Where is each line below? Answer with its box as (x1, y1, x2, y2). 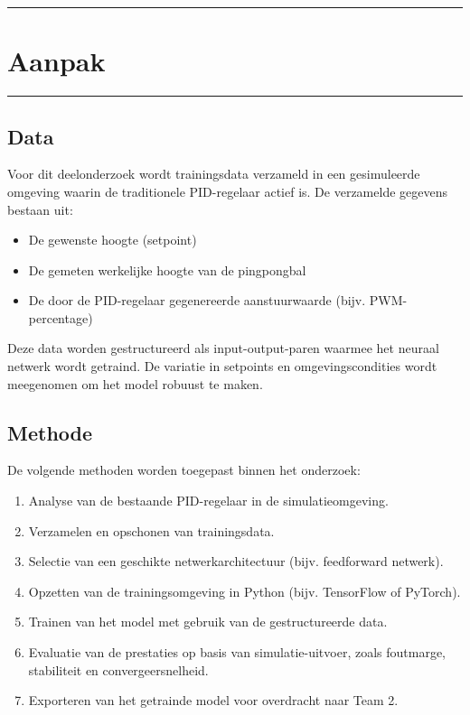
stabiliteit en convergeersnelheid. (28, 660, 209, 679)
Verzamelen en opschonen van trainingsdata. (28, 521, 275, 540)
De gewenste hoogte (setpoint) (28, 230, 197, 249)
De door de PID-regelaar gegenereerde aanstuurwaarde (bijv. (28, 291, 366, 310)
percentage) (28, 308, 93, 327)
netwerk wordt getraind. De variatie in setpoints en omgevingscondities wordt (7, 357, 437, 376)
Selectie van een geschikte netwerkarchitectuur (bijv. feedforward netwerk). (28, 552, 444, 571)
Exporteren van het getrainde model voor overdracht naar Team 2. (28, 691, 399, 710)
